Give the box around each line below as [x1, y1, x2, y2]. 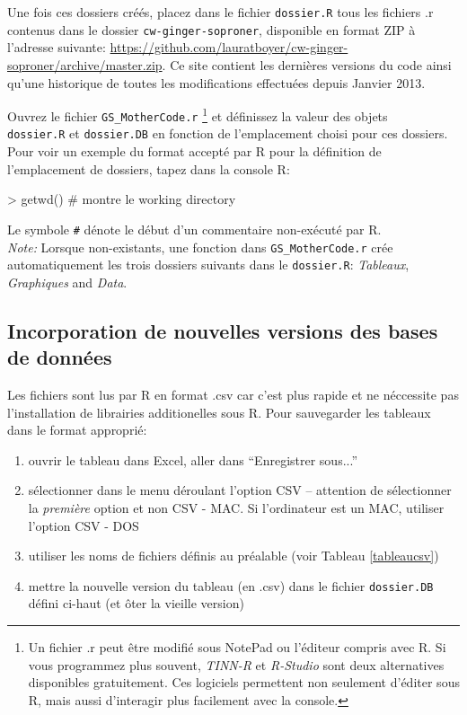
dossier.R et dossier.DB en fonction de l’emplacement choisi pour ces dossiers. [7, 124, 448, 143]
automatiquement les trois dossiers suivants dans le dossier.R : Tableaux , [7, 255, 410, 274]
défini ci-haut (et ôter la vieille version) [28, 594, 244, 613]
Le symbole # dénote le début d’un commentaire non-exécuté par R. [7, 219, 382, 238]
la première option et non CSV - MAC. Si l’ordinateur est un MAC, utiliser [28, 498, 445, 516]
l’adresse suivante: [7, 38, 106, 57]
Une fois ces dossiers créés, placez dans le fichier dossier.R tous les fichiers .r [7, 3, 434, 21]
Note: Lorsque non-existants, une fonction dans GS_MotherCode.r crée [7, 237, 393, 256]
